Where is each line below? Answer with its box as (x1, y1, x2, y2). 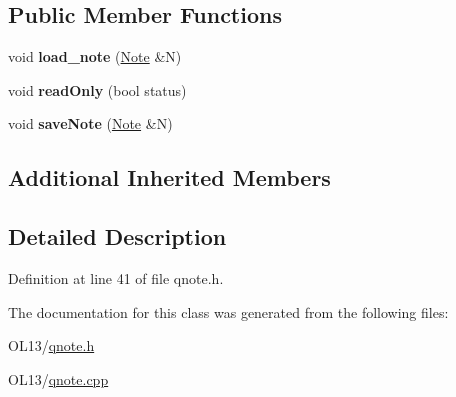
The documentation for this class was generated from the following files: (8, 301, 449, 322)
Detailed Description (8, 221, 227, 252)
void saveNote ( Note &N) (8, 113, 173, 134)
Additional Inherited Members (8, 162, 331, 193)
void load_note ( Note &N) (8, 46, 182, 67)
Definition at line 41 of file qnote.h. (8, 267, 224, 288)
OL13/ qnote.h (8, 335, 95, 356)
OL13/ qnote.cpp (8, 368, 109, 389)
